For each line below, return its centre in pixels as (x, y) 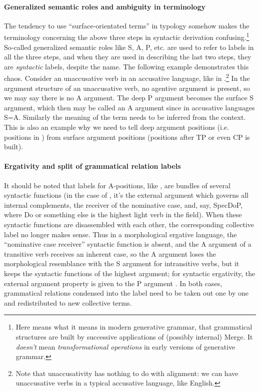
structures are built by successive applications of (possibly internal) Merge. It (134, 336)
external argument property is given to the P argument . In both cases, (113, 283)
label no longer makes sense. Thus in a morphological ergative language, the (120, 234)
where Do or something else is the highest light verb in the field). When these (123, 214)
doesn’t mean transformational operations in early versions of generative (125, 346)
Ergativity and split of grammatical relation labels (92, 166)
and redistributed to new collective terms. (68, 302)
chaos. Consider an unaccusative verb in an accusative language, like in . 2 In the (127, 77)
